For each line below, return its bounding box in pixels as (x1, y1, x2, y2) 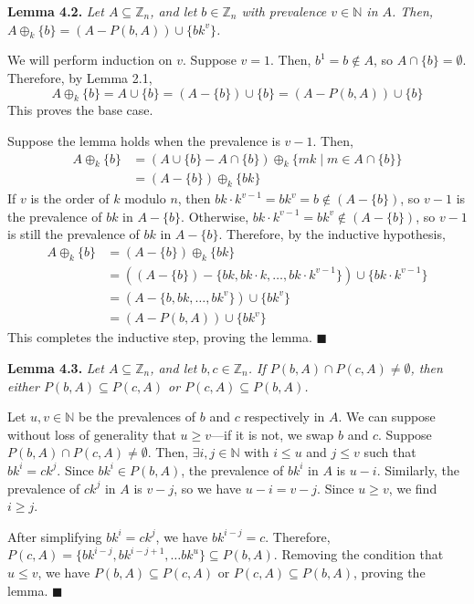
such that (363, 443, 416, 462)
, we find (388, 478, 437, 497)
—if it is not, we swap (211, 424, 334, 443)
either (7, 376, 39, 395)
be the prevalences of (78, 407, 196, 426)
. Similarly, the (376, 460, 459, 479)
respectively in (244, 407, 325, 426)
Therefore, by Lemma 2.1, (7, 68, 153, 87)
